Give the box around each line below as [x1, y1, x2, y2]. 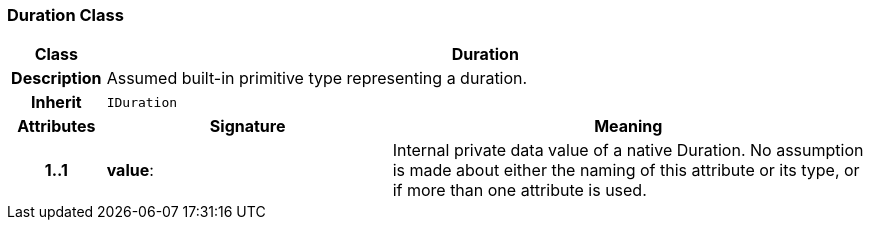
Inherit [30, 92, 82, 113]
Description [11, 68, 102, 89]
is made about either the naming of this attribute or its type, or [392, 160, 860, 181]
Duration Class [7, 5, 124, 25]
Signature [209, 116, 286, 137]
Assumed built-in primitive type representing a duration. [106, 68, 528, 89]
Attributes [17, 116, 96, 137]
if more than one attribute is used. [392, 180, 647, 201]
